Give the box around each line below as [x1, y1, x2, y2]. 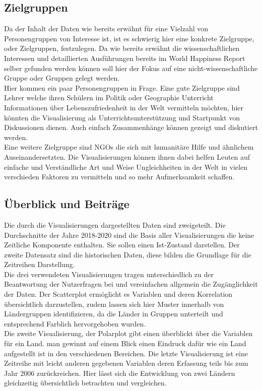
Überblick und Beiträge [4, 196, 129, 212]
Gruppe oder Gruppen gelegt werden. [4, 73, 120, 83]
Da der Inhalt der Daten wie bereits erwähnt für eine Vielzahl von [4, 23, 209, 34]
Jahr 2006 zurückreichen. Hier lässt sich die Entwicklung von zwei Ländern [4, 367, 235, 378]
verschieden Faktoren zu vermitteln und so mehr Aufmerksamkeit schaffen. [4, 171, 235, 182]
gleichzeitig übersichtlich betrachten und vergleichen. [4, 377, 167, 388]
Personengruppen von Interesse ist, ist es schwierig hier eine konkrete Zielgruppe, [4, 33, 254, 43]
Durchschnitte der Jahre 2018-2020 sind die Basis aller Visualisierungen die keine [4, 229, 254, 240]
